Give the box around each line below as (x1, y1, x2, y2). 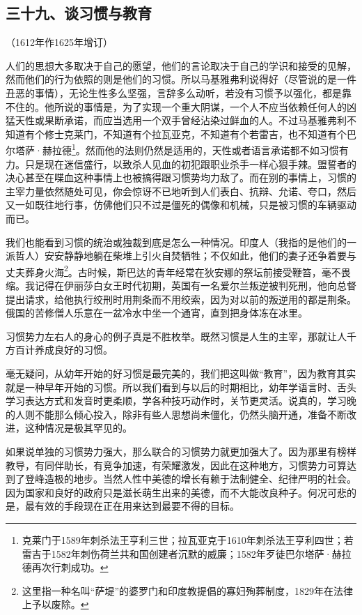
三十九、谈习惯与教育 (6, 2, 152, 24)
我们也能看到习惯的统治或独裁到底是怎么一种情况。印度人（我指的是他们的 (6, 234, 347, 249)
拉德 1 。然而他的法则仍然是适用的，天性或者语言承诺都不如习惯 (52, 141, 339, 158)
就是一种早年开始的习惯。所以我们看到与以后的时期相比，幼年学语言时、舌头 (6, 379, 356, 394)
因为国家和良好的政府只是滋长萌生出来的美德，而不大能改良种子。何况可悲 (6, 485, 347, 499)
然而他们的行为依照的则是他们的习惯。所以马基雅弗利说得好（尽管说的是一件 (6, 72, 356, 86)
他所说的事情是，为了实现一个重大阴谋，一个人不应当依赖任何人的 (44, 99, 347, 114)
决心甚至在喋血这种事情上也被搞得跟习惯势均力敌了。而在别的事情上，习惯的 (6, 170, 356, 185)
